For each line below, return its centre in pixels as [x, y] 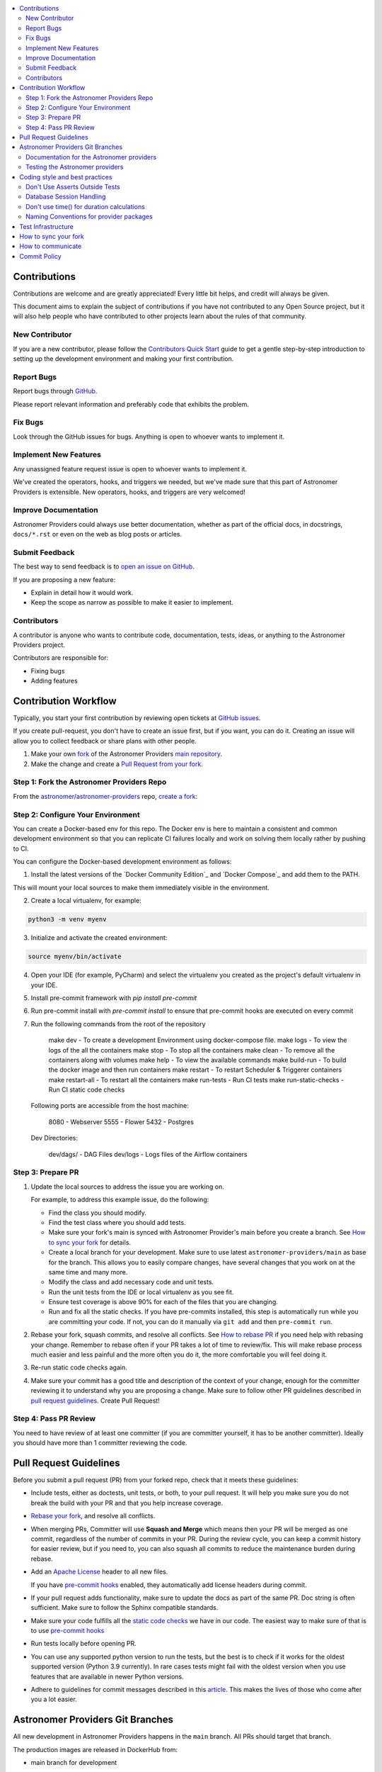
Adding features [54, 681]
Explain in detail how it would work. [82, 593]
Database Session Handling [66, 197]
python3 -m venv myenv [67, 919]
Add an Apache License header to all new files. [99, 1572]
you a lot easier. [54, 1699]
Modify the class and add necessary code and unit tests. [131, 1282]
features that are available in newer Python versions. [107, 1676]
